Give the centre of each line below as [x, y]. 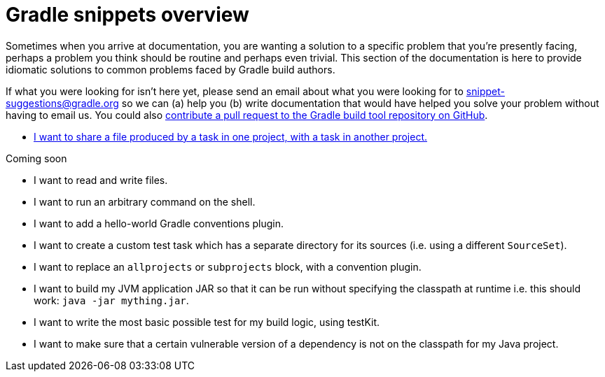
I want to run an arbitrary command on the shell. [145, 201]
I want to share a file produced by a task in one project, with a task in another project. [231, 136]
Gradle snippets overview [127, 15]
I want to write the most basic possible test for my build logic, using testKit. [207, 322]
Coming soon [36, 158]
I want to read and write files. [101, 180]
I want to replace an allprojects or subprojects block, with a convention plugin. [228, 266]
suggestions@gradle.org [62, 103]
